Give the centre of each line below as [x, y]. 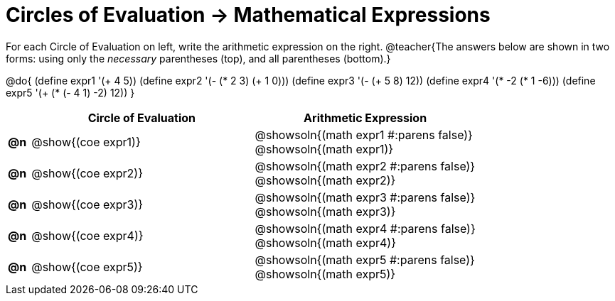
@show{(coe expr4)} [87, 235]
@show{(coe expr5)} [87, 267]
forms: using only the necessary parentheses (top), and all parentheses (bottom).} [198, 58]
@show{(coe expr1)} [86, 142]
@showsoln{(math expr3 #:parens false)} [365, 197]
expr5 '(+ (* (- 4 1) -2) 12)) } [70, 92]
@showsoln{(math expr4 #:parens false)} [365, 228]
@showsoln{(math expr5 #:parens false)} [365, 259]
